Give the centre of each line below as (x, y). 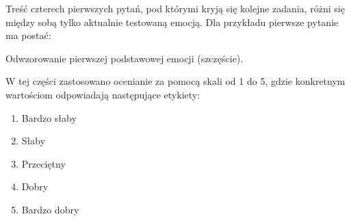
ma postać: (28, 35)
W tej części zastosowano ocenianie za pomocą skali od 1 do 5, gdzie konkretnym (175, 81)
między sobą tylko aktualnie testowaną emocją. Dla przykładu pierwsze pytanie (172, 22)
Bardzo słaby (49, 117)
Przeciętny (43, 163)
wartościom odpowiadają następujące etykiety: (103, 94)
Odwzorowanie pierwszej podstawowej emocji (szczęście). (125, 58)
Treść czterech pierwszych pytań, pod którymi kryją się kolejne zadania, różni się (175, 8)
